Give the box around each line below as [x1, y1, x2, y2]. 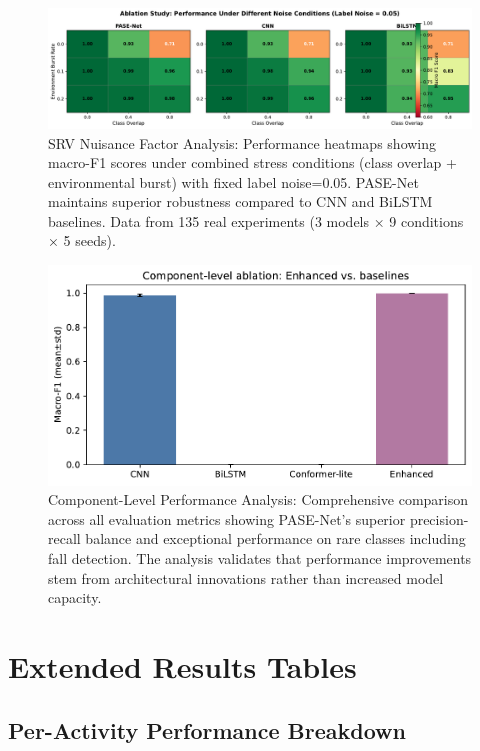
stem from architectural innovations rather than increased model [48, 567, 444, 588]
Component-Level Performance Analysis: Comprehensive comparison [48, 489, 469, 510]
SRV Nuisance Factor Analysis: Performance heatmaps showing [48, 132, 437, 153]
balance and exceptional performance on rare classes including [85, 528, 466, 549]
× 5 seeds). [48, 230, 116, 251]
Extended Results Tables [8, 646, 357, 687]
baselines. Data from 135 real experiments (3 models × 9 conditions [48, 210, 464, 231]
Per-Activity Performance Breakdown [8, 714, 406, 745]
